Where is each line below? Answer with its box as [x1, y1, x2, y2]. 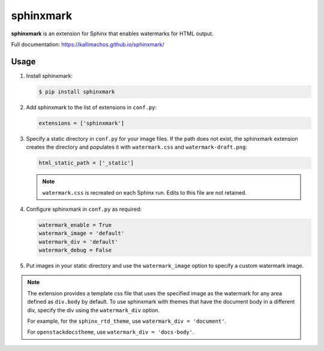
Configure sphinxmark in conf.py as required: [26, 205, 142, 213]
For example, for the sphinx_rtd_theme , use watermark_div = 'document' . [27, 317, 227, 325]
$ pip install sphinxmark [38, 88, 115, 95]
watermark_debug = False [38, 247, 112, 254]
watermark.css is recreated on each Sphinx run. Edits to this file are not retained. [42, 189, 247, 196]
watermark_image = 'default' [38, 230, 125, 237]
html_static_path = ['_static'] [38, 159, 134, 167]
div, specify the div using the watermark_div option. [27, 306, 160, 314]
